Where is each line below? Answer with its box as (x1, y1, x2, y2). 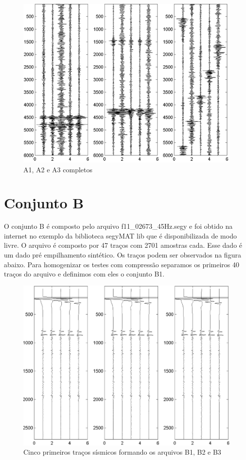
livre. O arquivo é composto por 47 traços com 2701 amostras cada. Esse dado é (4, 240, 243, 250)
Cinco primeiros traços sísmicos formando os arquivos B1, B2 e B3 (23, 447, 221, 457)
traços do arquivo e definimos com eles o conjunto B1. (4, 269, 165, 279)
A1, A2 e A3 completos (23, 164, 92, 174)
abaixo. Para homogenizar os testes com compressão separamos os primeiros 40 (4, 259, 240, 269)
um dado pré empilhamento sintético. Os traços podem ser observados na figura (4, 250, 241, 260)
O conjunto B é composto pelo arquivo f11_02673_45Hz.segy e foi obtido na (4, 221, 233, 231)
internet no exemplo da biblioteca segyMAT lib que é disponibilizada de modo (4, 230, 237, 240)
